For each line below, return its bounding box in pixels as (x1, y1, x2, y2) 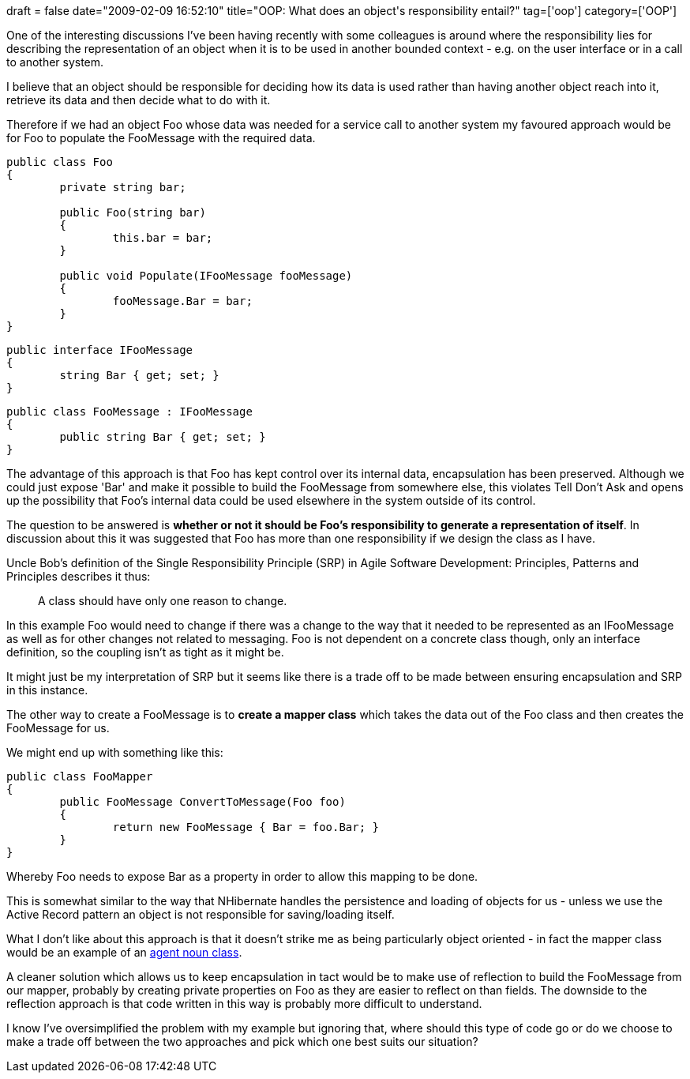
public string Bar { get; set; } (59, 430, 266, 443)
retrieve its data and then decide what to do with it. (6, 93, 271, 107)
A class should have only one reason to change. (38, 594, 287, 607)
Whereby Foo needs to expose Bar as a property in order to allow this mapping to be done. (6, 870, 478, 883)
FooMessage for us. (6, 721, 110, 735)
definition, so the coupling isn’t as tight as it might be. (6, 645, 284, 659)
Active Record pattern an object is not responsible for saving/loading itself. (6, 908, 395, 921)
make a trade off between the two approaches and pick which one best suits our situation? (6, 1035, 478, 1048)
